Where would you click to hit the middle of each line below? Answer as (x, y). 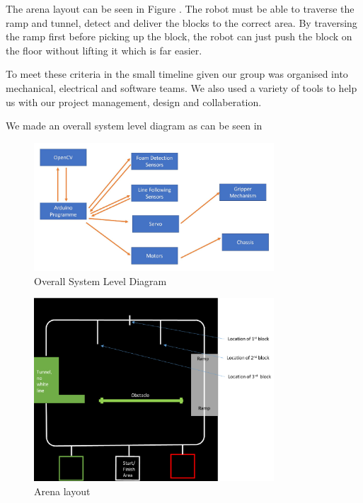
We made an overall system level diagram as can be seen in (134, 126)
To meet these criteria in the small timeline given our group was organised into (177, 74)
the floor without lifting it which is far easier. (104, 50)
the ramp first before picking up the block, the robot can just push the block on (179, 36)
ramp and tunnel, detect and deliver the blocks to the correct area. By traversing (181, 22)
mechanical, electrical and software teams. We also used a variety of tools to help (181, 87)
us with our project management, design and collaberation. (134, 102)
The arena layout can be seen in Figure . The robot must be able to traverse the (180, 8)
